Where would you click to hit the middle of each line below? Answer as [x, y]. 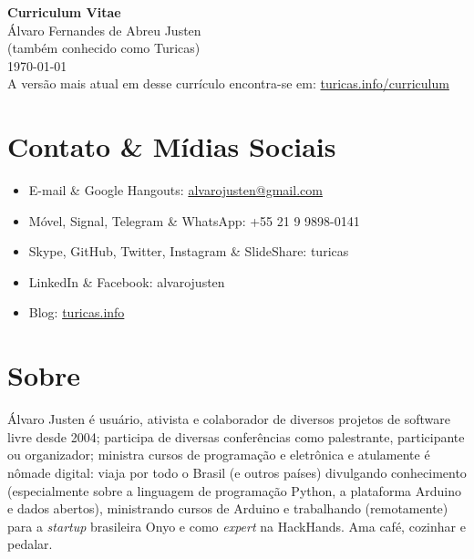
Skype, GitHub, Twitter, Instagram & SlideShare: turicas [189, 251]
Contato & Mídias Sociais [172, 146]
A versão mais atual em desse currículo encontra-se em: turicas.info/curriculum [228, 83]
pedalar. [30, 544]
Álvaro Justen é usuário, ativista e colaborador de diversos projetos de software [229, 419]
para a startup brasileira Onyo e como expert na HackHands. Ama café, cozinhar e [237, 526]
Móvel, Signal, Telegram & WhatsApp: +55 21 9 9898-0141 [194, 220]
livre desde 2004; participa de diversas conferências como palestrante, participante [236, 436]
